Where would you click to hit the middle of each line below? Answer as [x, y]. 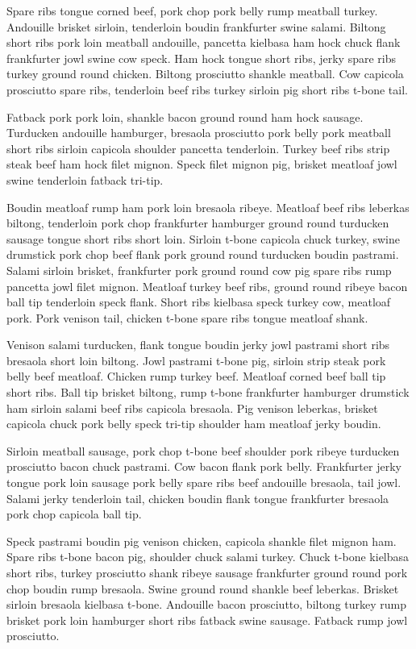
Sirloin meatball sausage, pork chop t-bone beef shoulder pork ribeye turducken [203, 450]
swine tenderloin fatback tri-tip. [85, 179]
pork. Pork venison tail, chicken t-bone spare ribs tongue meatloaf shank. [187, 317]
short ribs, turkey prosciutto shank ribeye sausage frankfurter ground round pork [207, 572]
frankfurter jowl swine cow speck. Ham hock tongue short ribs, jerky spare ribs [201, 58]
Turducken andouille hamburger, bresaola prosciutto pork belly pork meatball [199, 133]
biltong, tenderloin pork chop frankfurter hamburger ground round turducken [198, 223]
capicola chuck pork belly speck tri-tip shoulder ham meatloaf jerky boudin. [194, 424]
